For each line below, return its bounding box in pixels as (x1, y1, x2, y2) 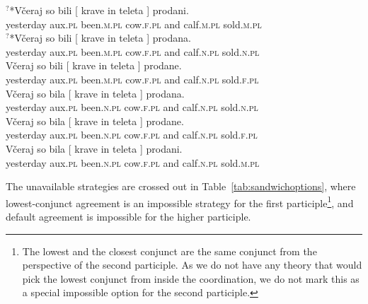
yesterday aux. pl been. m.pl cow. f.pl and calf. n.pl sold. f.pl (6, 71, 259, 86)
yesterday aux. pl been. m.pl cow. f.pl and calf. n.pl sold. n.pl (6, 44, 260, 59)
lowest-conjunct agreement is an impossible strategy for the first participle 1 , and (6, 193, 354, 210)
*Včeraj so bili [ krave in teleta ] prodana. (9, 30, 191, 45)
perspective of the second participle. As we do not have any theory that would (22, 257, 362, 272)
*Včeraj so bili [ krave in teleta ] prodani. (9, 3, 189, 17)
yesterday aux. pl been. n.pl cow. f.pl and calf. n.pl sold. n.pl (6, 100, 258, 115)
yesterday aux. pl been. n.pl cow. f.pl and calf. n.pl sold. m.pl (6, 155, 260, 170)
